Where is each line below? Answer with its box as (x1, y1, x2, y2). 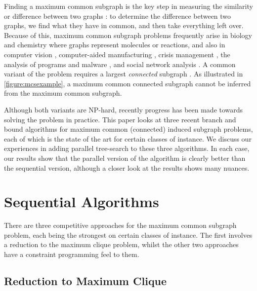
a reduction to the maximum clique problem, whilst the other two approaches (4, 239, 239, 250)
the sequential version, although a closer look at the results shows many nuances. (4, 162, 250, 173)
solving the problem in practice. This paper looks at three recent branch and (4, 114, 236, 124)
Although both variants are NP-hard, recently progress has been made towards (4, 104, 243, 114)
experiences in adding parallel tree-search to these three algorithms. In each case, (4, 143, 250, 153)
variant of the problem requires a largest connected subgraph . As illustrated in (4, 69, 243, 79)
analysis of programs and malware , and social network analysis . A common (4, 59, 236, 69)
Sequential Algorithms (4, 191, 159, 212)
